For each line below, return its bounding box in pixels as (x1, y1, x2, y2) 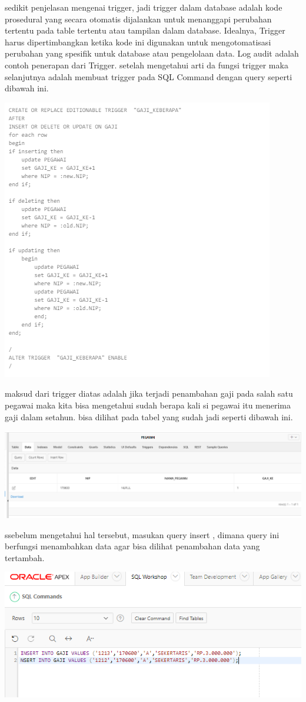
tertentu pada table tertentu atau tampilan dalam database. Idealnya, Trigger (5, 24, 285, 37)
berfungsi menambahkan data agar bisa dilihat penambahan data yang (5, 540, 260, 552)
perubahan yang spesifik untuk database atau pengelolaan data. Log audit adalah (5, 47, 299, 60)
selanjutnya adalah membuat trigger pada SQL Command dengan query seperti (5, 70, 292, 83)
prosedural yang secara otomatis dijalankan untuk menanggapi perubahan (5, 12, 272, 25)
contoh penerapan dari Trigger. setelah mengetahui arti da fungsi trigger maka (5, 58, 288, 71)
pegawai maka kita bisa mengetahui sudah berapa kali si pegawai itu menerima (5, 398, 291, 411)
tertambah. (5, 551, 45, 563)
